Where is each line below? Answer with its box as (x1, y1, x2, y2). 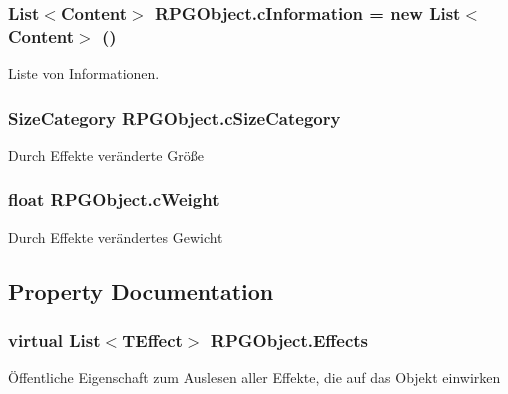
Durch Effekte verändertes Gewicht (8, 226, 223, 247)
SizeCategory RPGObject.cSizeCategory (8, 105, 341, 130)
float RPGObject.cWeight (8, 187, 220, 212)
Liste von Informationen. (8, 63, 160, 84)
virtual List (8, 328, 101, 353)
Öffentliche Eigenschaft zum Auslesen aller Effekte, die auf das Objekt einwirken (8, 367, 501, 388)
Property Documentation (8, 275, 274, 306)
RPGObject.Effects (210, 328, 368, 353)
